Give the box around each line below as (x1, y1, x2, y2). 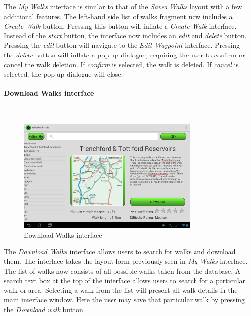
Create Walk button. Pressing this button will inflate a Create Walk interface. (4, 21, 237, 31)
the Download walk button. (4, 304, 85, 314)
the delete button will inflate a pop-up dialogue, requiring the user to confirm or (4, 49, 245, 59)
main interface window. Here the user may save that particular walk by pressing (4, 294, 245, 305)
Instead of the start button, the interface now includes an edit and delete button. (4, 30, 247, 40)
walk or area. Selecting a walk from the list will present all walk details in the (4, 285, 238, 295)
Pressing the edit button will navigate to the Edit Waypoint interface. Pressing (4, 40, 240, 50)
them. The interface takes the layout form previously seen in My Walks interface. (4, 256, 248, 266)
